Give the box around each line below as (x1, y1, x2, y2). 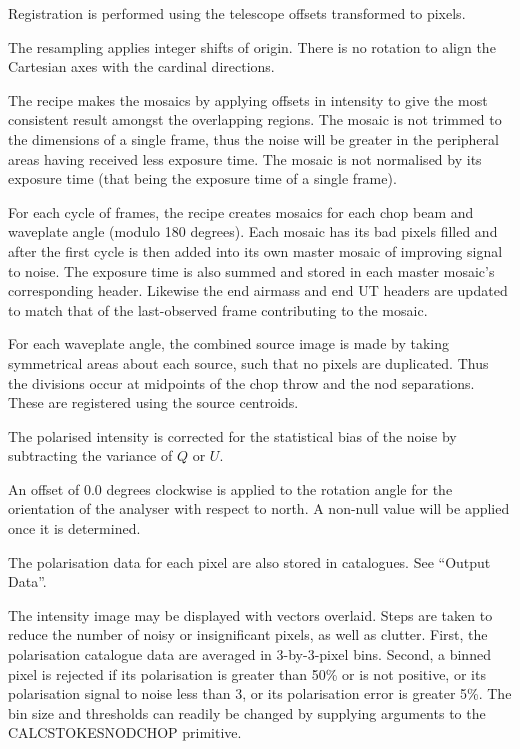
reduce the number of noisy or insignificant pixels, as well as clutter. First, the (8, 624, 488, 645)
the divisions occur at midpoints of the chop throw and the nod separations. (8, 372, 475, 393)
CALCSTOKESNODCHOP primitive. (8, 722, 242, 743)
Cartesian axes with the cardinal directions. (8, 56, 275, 77)
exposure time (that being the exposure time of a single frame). (8, 168, 397, 189)
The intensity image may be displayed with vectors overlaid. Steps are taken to (8, 604, 493, 625)
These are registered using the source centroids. (8, 392, 299, 413)
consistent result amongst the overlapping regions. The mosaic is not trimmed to (8, 109, 502, 130)
